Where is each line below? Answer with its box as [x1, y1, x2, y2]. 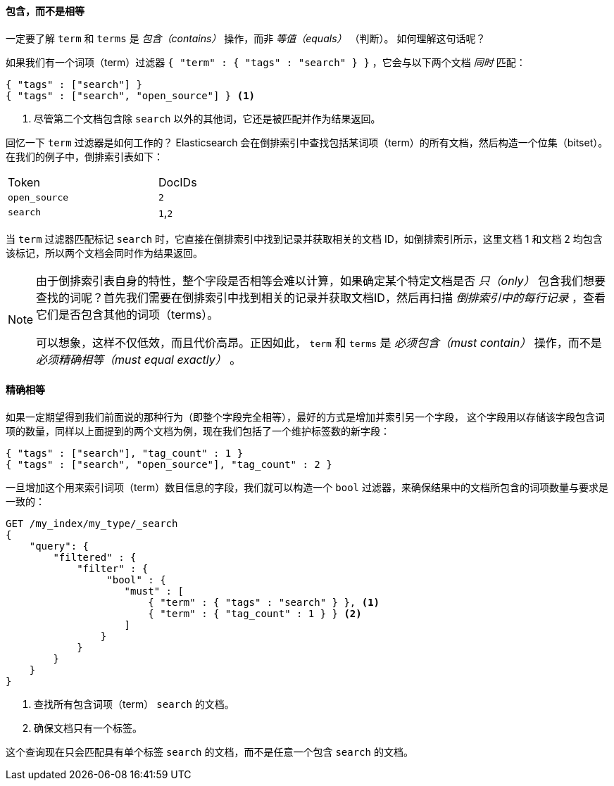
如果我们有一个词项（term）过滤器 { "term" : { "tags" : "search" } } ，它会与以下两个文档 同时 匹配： [6, 56, 526, 68]
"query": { [29, 540, 89, 552]
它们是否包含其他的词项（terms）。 [36, 307, 219, 322]
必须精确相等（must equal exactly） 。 [36, 352, 242, 367]
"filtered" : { [53, 551, 137, 563]
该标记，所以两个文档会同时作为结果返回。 [6, 246, 203, 259]
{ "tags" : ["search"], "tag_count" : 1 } [6, 447, 244, 459]
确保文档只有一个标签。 [34, 721, 142, 734]
